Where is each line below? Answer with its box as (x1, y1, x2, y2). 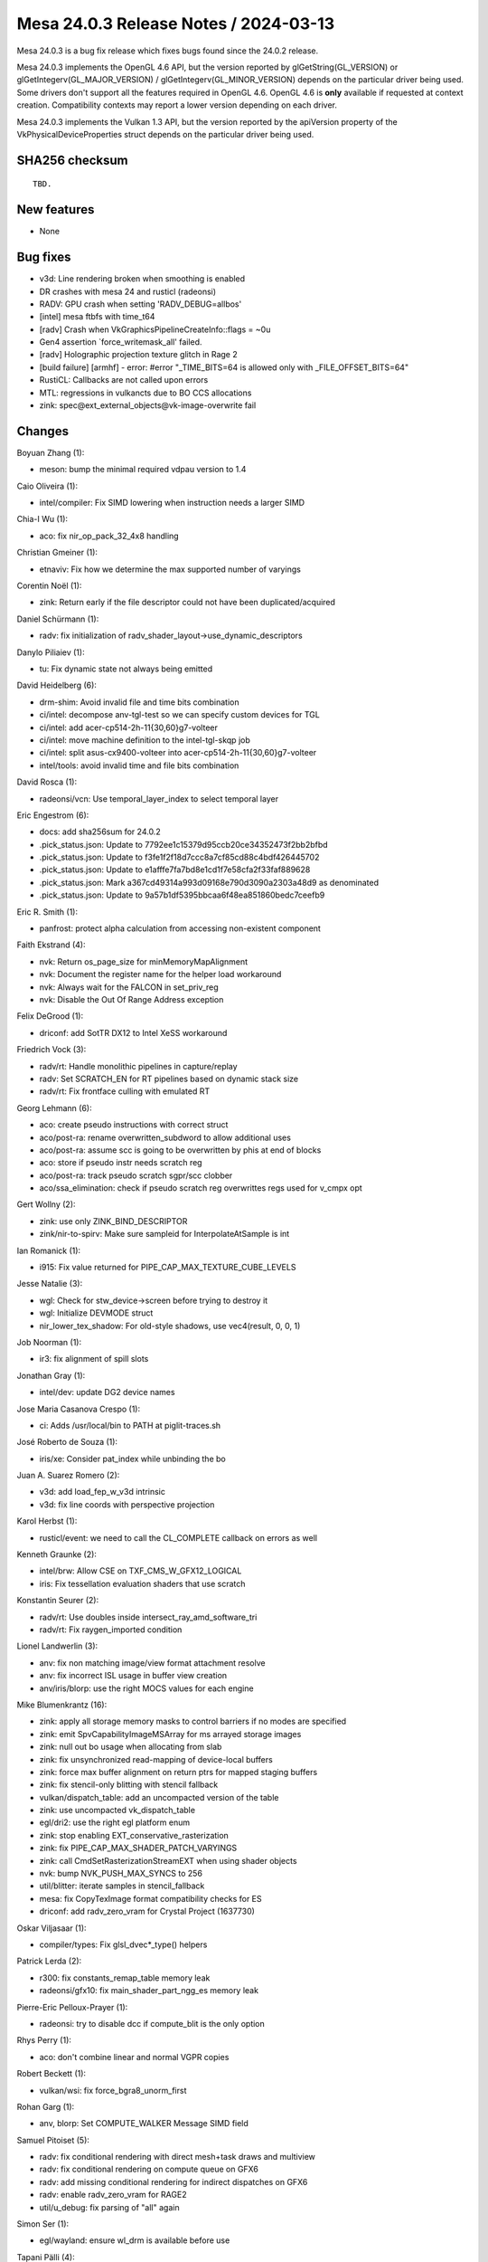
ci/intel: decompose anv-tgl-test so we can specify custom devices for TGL (39, 709, 320, 720)
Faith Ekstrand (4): (16, 939, 86, 950)
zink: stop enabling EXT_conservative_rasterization (39, 1830, 230, 1840)
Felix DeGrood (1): (16, 1011, 84, 1022)
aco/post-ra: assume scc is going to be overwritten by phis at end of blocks (39, 1145, 322, 1155)
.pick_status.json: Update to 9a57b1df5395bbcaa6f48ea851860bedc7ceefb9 (39, 889, 325, 900)
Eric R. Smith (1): (16, 906, 79, 917)
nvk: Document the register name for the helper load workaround (39, 969, 282, 980)
